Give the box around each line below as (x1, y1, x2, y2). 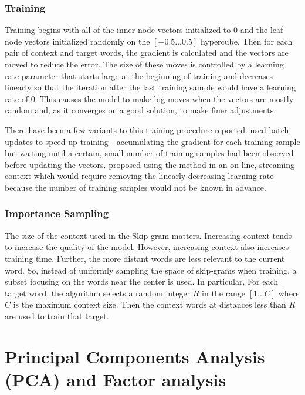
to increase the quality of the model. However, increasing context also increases (5, 241, 289, 253)
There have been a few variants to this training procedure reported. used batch (5, 123, 289, 136)
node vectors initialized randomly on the (5, 35, 150, 47)
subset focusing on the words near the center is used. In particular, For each (5, 275, 278, 288)
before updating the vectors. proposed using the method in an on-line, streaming (5, 158, 295, 170)
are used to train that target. (5, 309, 109, 322)
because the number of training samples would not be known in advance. (5, 181, 266, 193)
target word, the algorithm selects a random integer (5, 286, 191, 299)
